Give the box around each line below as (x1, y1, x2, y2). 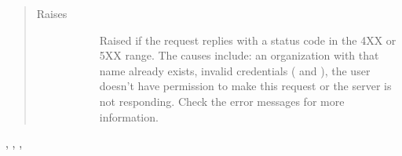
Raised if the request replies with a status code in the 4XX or (99, 31, 397, 48)
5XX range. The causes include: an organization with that (99, 47, 379, 63)
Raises (36, 5, 68, 21)
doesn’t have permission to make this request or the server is (99, 78, 392, 94)
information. (99, 108, 159, 125)
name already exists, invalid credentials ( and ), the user (99, 62, 371, 78)
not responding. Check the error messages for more (99, 93, 345, 109)
